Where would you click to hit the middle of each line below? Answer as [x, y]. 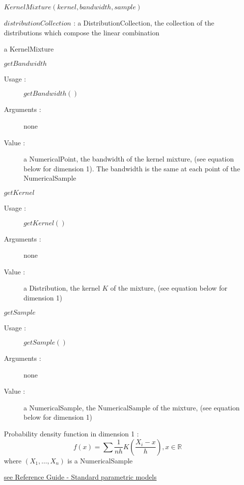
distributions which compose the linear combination [82, 32]
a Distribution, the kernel [62, 288]
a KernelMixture [29, 49]
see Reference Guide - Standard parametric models [80, 477]
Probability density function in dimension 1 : [71, 434]
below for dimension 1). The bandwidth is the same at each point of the [132, 168]
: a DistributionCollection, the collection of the [144, 23]
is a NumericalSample [100, 460]
